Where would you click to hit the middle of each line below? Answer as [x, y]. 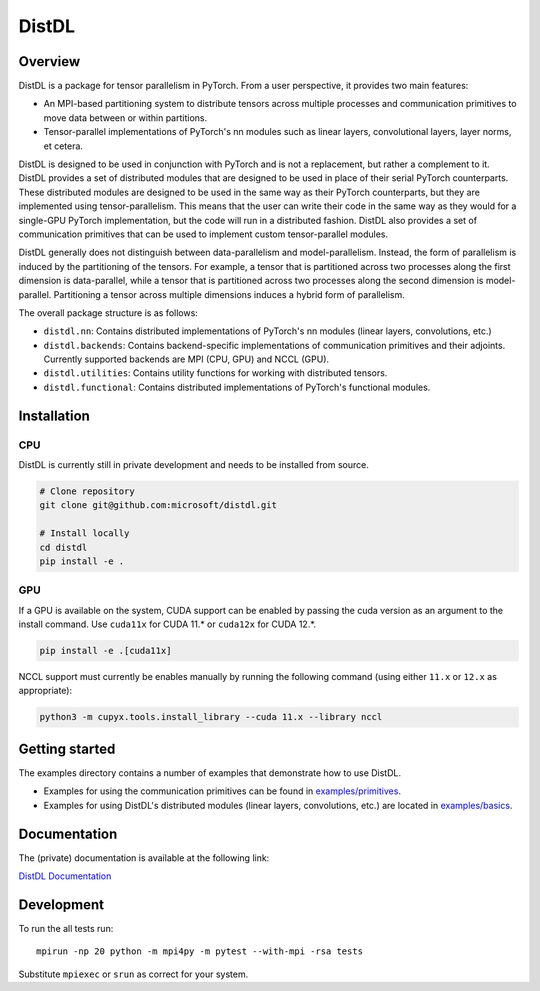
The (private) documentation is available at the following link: [144, 857]
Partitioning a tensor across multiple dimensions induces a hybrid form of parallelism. [229, 294]
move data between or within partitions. [125, 117]
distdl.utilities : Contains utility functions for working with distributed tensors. [215, 373]
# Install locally [84, 533]
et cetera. [63, 146]
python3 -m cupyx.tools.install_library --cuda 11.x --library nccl [211, 717]
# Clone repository [87, 491]
